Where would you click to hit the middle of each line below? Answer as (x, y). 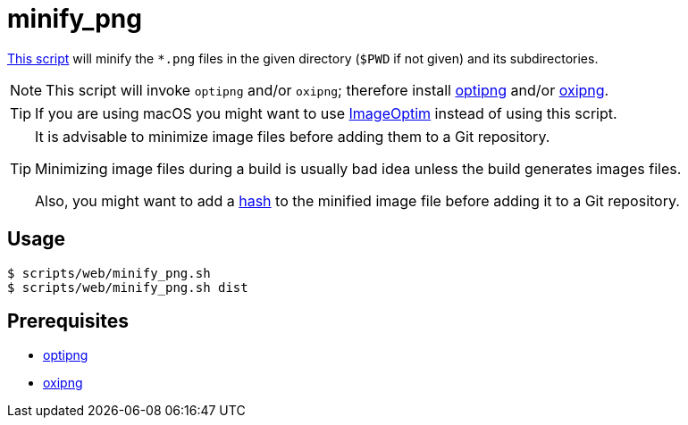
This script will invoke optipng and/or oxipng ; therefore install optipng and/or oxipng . (327, 90)
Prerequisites (68, 321)
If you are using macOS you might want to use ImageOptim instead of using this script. (326, 113)
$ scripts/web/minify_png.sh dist (128, 287)
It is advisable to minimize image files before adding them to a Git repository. (293, 136)
